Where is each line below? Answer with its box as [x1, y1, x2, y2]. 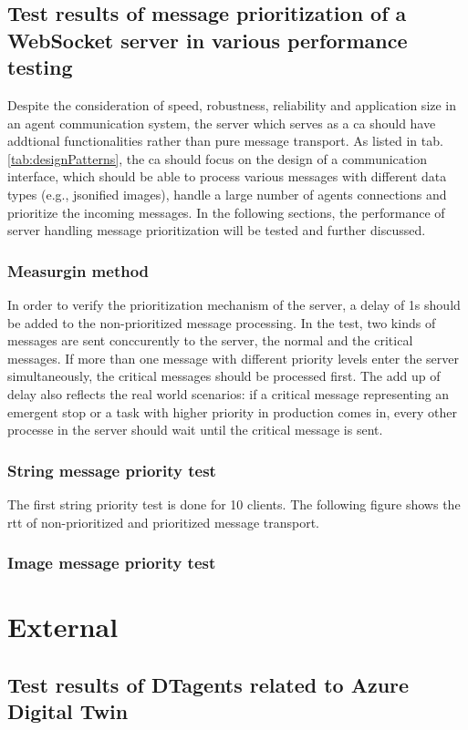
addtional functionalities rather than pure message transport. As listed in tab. [7, 131, 443, 150]
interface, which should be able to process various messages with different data [7, 167, 447, 186]
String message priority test [7, 458, 216, 481]
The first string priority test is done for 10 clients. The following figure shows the [7, 494, 461, 513]
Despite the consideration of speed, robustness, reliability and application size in [7, 95, 457, 114]
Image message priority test [7, 551, 216, 574]
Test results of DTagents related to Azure [7, 670, 410, 698]
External [7, 608, 119, 645]
